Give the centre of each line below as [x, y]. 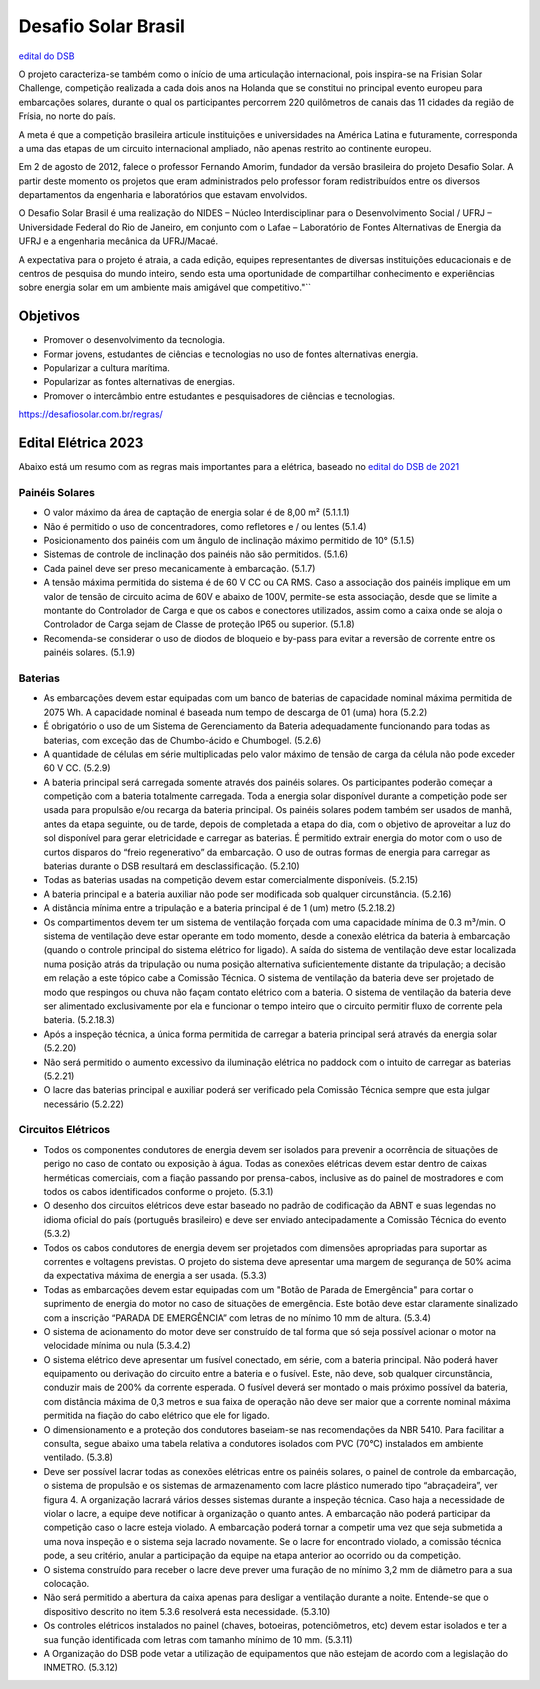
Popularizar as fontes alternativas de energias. [139, 382]
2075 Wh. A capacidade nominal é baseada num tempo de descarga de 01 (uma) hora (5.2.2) [235, 712]
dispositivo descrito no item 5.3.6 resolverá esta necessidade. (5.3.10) [187, 1611]
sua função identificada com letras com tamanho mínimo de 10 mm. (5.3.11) [198, 1639]
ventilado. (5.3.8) [78, 1457]
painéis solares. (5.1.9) [89, 652]
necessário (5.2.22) [84, 1104]
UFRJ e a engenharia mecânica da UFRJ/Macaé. [118, 241]
